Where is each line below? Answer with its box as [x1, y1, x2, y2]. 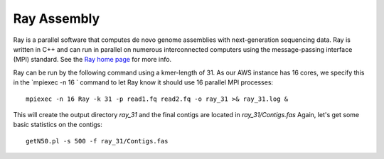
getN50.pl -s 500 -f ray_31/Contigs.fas [26, 137, 169, 145]
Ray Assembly [13, 11, 100, 26]
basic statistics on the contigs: [13, 121, 103, 129]
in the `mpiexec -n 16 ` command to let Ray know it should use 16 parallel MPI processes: [13, 78, 274, 87]
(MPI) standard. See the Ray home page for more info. [13, 55, 172, 64]
